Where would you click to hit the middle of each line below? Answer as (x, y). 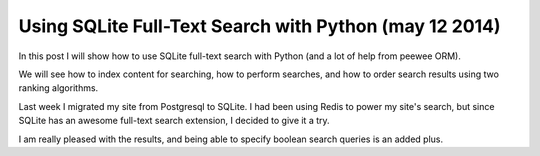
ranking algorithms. (58, 88)
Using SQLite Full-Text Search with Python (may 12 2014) (259, 26)
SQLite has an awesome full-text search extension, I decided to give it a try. (174, 121)
